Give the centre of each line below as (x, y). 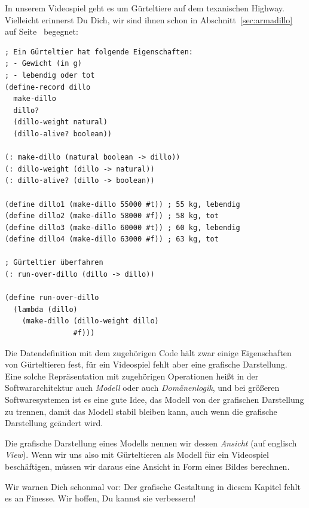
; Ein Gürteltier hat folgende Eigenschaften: (99, 52)
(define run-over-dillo (52, 298)
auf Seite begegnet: (42, 31)
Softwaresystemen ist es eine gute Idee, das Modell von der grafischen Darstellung (154, 399)
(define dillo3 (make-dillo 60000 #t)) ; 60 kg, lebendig (123, 227)
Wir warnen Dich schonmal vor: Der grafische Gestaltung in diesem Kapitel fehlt (153, 486)
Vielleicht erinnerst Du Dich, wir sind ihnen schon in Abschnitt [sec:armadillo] (149, 19)
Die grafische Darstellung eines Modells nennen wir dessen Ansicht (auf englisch (151, 443)
